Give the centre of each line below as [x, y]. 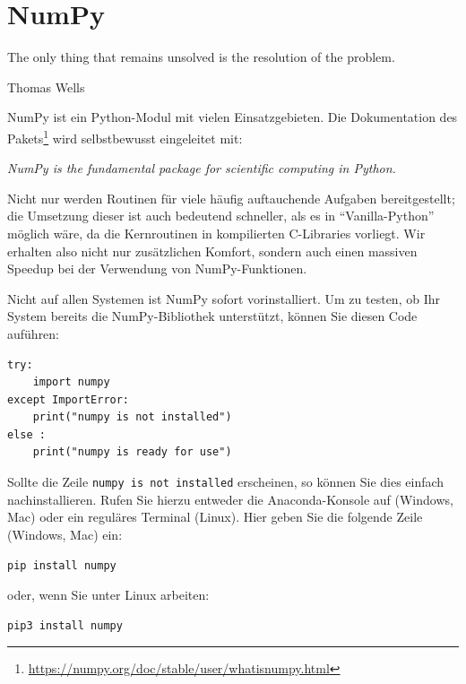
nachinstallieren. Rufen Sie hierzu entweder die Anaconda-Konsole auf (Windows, [230, 499]
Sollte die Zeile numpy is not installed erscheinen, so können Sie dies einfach [226, 482]
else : [26, 434]
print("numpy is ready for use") [132, 452]
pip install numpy [62, 565]
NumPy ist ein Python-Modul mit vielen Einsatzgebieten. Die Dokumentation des [233, 117]
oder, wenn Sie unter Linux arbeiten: [108, 595]
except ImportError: [69, 399]
